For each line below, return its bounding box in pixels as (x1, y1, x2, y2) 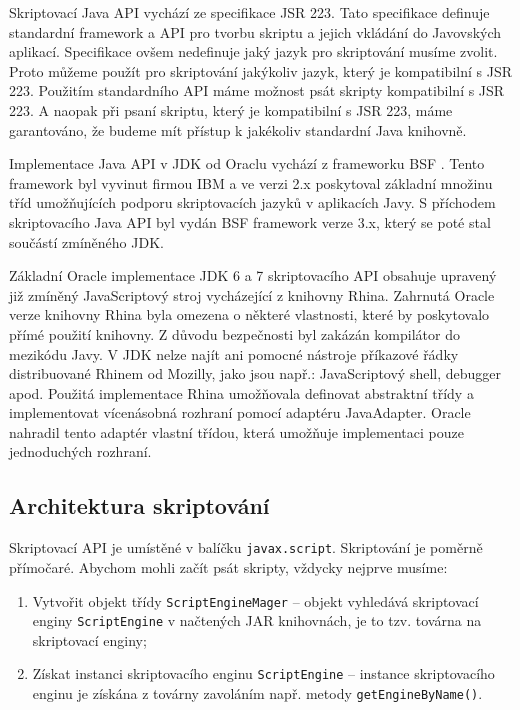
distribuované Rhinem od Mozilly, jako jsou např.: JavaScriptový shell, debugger (9, 363, 502, 384)
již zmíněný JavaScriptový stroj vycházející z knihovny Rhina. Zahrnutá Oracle (9, 284, 495, 305)
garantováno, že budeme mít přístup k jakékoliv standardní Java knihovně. (9, 119, 467, 140)
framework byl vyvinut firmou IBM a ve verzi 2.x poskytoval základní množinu (9, 172, 493, 193)
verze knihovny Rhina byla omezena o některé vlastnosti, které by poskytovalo (9, 304, 490, 325)
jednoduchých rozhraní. (9, 441, 152, 462)
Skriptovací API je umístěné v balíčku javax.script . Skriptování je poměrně (9, 537, 483, 558)
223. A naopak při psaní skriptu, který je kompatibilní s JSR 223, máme (9, 99, 453, 120)
